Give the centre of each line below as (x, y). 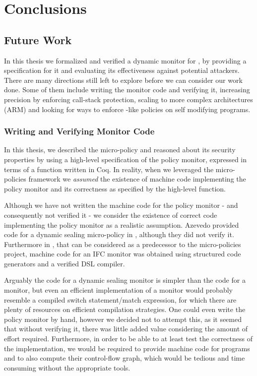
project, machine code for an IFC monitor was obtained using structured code (123, 254)
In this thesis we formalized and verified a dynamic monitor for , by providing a (125, 60)
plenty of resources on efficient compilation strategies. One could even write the (125, 309)
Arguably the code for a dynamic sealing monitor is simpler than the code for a (125, 280)
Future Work (38, 39)
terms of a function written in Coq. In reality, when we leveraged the (109, 169)
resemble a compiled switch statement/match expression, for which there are (120, 299)
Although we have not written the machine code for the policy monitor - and (121, 205)
